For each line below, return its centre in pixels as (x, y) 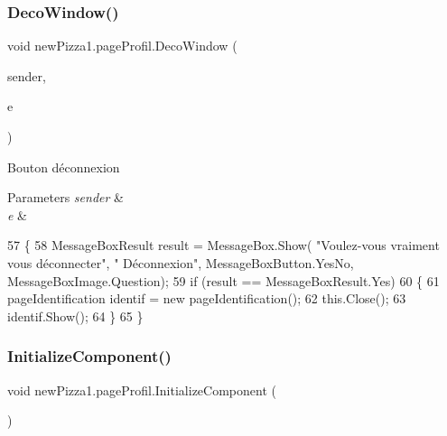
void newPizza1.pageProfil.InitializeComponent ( (142, 390)
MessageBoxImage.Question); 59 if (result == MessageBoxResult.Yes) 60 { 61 (223, 280)
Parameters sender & (65, 197)
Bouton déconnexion (64, 167)
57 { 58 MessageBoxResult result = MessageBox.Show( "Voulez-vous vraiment (223, 245)
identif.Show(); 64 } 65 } (75, 315)
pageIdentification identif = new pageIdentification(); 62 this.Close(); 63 (207, 298)
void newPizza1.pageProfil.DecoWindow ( (122, 46)
